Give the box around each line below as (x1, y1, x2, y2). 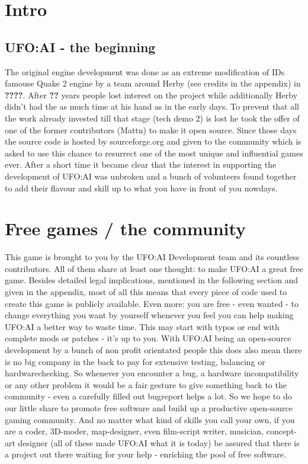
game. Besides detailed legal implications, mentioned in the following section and (5, 274, 299, 286)
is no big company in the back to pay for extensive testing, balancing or (5, 355, 265, 367)
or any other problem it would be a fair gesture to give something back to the (5, 378, 287, 391)
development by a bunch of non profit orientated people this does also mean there (5, 343, 302, 356)
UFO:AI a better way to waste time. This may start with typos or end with (5, 320, 280, 332)
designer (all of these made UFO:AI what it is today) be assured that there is (18, 436, 300, 449)
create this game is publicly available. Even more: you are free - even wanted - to (5, 297, 299, 309)
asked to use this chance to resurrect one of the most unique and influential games (5, 146, 303, 159)
